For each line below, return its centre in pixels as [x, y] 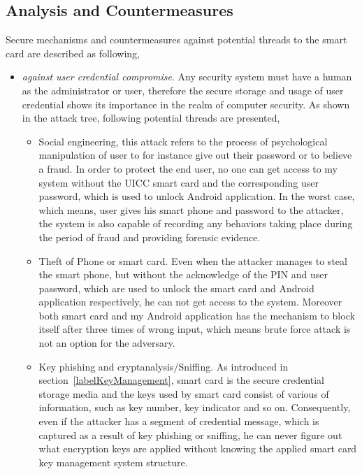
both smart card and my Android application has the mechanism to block [197, 315]
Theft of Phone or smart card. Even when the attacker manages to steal [193, 260]
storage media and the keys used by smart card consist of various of [184, 393]
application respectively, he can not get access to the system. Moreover [190, 302]
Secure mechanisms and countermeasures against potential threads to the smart [176, 39]
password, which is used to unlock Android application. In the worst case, [197, 196]
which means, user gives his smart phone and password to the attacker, [191, 209]
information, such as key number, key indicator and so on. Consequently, [195, 407]
